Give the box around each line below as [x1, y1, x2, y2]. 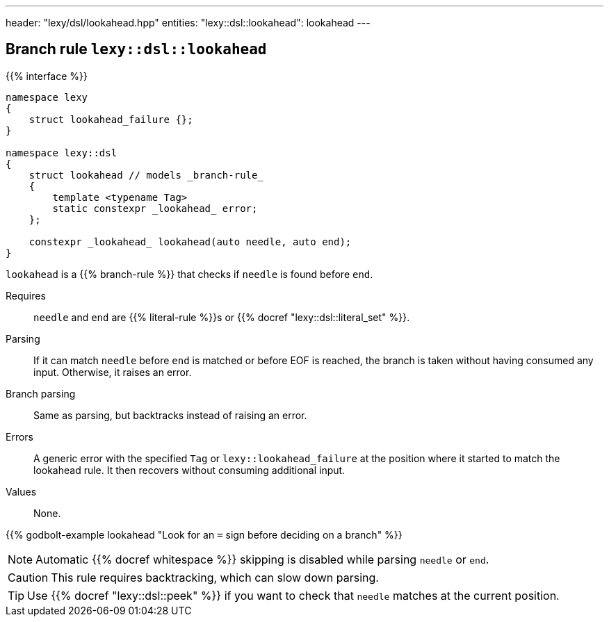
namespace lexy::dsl [6, 147, 117, 158]
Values [6, 485, 37, 498]
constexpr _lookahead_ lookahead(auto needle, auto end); [29, 236, 352, 247]
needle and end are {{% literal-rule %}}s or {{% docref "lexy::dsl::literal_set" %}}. [33, 311, 410, 323]
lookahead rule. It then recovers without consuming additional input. [33, 464, 346, 476]
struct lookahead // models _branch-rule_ [29, 169, 263, 181]
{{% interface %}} [6, 69, 88, 82]
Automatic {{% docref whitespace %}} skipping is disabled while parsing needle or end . [35, 552, 489, 566]
